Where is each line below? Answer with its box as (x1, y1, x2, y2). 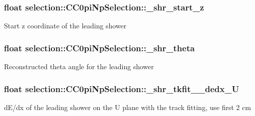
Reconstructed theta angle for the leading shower (4, 61, 154, 72)
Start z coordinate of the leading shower (4, 20, 127, 31)
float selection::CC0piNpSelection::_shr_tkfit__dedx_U (4, 82, 239, 95)
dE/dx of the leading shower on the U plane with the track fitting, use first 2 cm (4, 102, 251, 112)
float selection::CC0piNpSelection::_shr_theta (4, 41, 195, 54)
